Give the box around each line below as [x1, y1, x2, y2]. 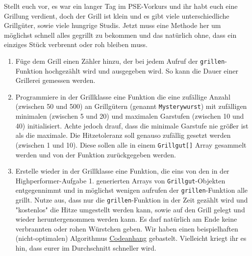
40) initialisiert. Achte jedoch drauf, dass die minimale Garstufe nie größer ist [15, 120, 249, 130]
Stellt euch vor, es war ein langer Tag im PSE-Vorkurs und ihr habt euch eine [4, 1, 238, 11]
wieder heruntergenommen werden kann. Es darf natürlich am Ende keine [15, 214, 237, 224]
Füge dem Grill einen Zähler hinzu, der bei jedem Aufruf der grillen [15, 55, 225, 66]
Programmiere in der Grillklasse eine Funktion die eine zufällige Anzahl [15, 91, 230, 102]
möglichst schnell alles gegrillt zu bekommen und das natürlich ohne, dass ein [4, 29, 237, 40]
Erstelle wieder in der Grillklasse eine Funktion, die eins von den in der [15, 166, 229, 176]
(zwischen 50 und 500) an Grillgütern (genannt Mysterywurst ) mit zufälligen [15, 101, 247, 111]
